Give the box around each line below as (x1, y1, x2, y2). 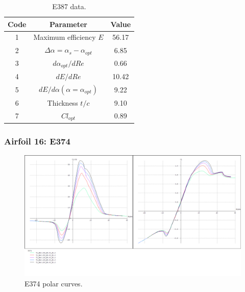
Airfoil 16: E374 (4, 134, 70, 147)
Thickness (47, 97, 78, 108)
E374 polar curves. (24, 278, 83, 289)
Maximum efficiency (33, 32, 96, 42)
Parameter (50, 18, 87, 29)
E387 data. (52, 1, 86, 11)
